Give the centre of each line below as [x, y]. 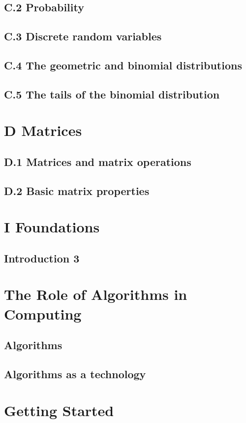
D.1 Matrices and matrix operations [98, 161]
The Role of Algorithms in [96, 294]
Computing [43, 313]
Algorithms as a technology [75, 374]
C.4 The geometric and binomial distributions [123, 65]
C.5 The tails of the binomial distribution [112, 94]
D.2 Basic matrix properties [77, 190]
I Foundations [52, 227]
